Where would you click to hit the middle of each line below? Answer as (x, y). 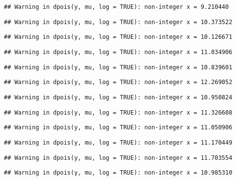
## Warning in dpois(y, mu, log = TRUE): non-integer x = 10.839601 (118, 67)
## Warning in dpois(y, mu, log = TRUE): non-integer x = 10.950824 (118, 97)
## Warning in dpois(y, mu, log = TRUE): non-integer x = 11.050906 (118, 128)
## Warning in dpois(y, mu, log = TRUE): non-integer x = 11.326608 (118, 112)
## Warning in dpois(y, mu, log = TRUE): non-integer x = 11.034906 (118, 52)
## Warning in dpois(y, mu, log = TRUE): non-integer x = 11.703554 (118, 158)
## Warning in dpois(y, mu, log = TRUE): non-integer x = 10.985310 (118, 173)
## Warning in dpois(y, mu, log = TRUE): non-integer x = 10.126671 (118, 37)
